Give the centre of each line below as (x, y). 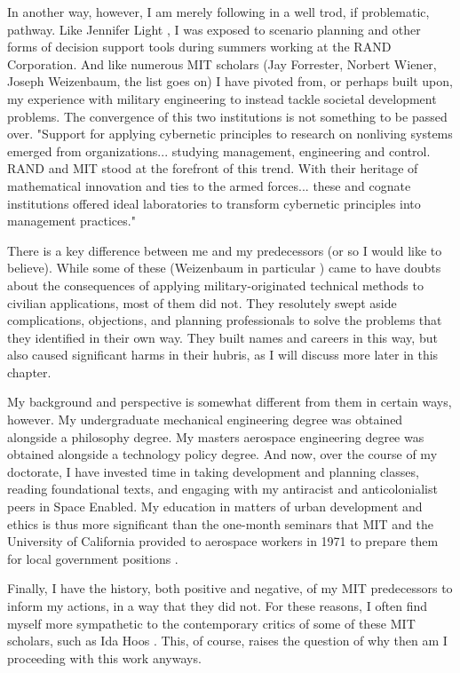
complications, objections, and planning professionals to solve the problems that (225, 320)
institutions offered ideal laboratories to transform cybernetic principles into (214, 203)
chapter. (29, 372)
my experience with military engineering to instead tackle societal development (222, 98)
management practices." (71, 221)
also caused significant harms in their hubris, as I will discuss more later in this (223, 355)
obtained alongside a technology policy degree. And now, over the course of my (222, 454)
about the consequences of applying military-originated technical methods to (215, 285)
